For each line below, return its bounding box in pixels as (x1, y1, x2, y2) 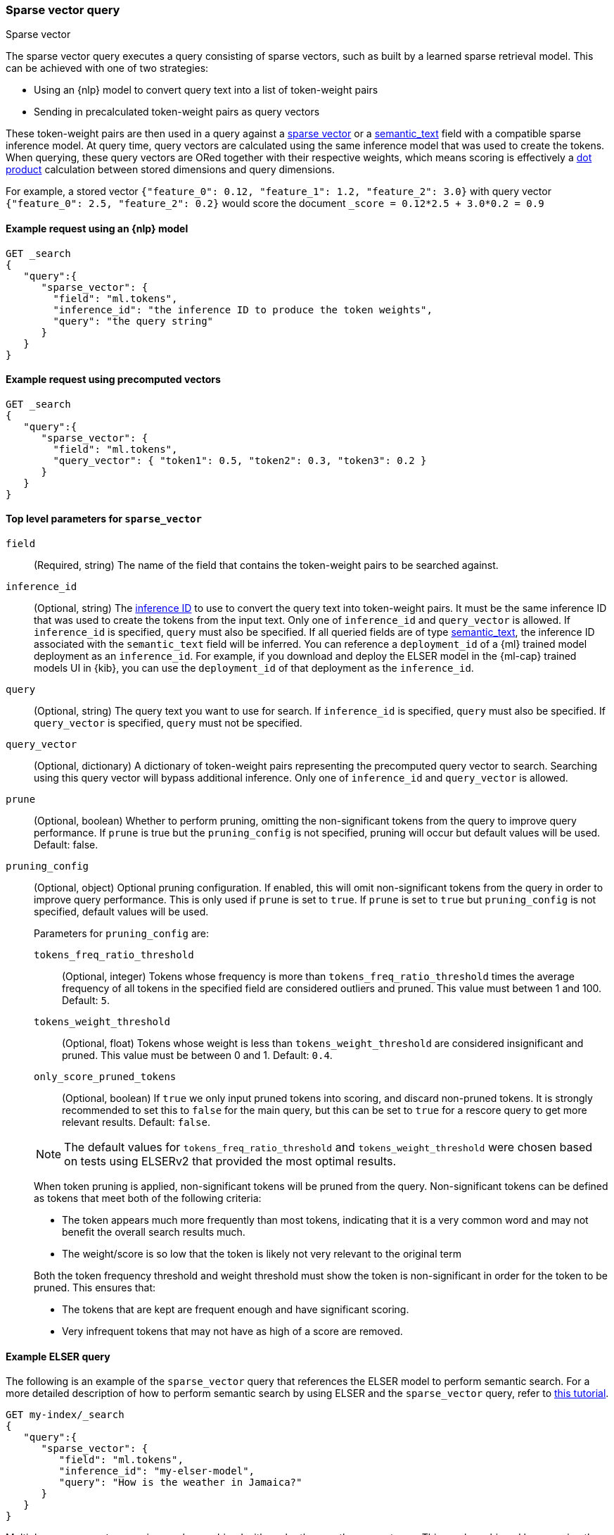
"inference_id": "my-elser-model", (58, 1465, 255, 1477)
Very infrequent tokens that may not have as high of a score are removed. (62, 1325, 403, 1338)
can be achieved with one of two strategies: (6, 62, 209, 75)
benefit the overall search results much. (62, 1226, 245, 1239)
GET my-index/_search (6, 1409, 124, 1421)
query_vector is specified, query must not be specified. (34, 717, 302, 729)
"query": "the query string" (53, 315, 214, 327)
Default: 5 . (62, 994, 110, 1007)
